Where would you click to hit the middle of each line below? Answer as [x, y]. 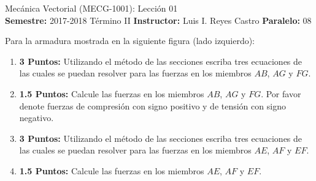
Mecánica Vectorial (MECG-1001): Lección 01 [91, 8]
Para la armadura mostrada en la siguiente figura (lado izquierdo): [130, 41]
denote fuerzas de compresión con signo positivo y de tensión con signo [152, 105]
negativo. [37, 118]
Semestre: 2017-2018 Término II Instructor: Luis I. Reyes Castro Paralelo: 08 [158, 20]
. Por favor [281, 93]
